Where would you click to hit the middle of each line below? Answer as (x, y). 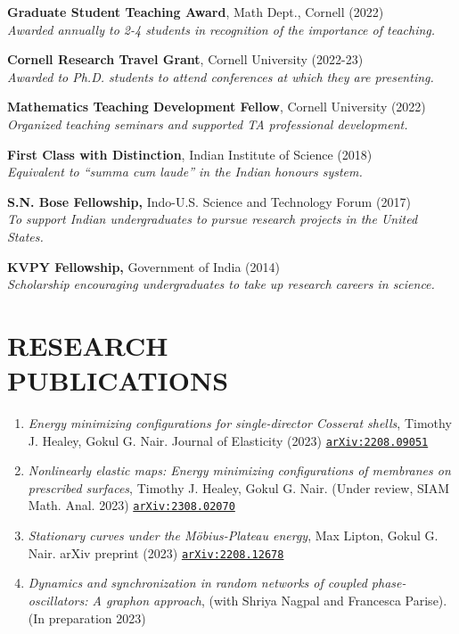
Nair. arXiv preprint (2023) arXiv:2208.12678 (156, 552)
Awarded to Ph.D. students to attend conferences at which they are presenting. (221, 76)
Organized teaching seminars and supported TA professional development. (208, 124)
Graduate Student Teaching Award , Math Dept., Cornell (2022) (196, 12)
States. (25, 236)
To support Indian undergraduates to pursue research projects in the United (213, 219)
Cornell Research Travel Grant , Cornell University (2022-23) (185, 59)
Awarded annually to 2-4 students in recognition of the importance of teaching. (221, 29)
